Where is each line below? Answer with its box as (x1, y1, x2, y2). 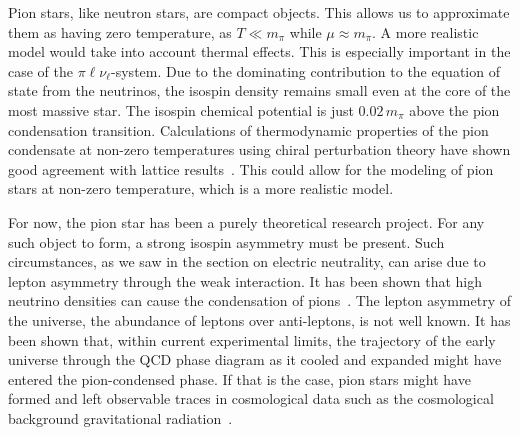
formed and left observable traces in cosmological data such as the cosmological (8, 388, 494, 409)
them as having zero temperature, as (8, 21, 232, 42)
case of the (8, 60, 74, 81)
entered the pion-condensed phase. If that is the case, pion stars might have (8, 368, 471, 389)
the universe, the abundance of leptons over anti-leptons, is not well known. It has (8, 309, 511, 330)
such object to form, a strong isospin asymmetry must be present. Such (8, 231, 445, 252)
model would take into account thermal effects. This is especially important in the (8, 41, 511, 62)
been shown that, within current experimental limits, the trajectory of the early (8, 329, 496, 350)
